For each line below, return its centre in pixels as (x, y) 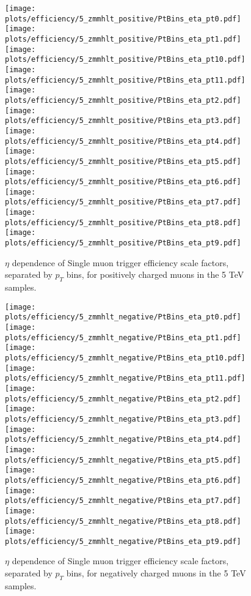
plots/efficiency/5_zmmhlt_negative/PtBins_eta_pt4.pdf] (123, 440)
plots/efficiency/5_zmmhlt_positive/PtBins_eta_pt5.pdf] (123, 161)
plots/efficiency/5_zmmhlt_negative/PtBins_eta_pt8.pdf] (123, 521)
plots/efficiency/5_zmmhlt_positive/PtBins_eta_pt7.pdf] (123, 202)
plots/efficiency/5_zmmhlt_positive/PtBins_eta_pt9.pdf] (123, 243)
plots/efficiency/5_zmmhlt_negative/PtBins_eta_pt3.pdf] (123, 419)
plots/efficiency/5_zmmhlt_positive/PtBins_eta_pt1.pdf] (123, 39)
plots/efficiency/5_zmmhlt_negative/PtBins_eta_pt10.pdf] (125, 358)
